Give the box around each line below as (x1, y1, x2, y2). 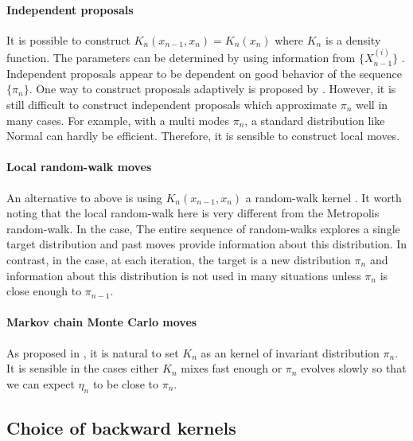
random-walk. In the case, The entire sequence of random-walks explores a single (6, 220, 400, 236)
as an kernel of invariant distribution (201, 344, 380, 361)
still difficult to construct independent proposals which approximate (6, 96, 337, 112)
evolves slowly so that (301, 360, 407, 377)
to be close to (92, 375, 159, 392)
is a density (325, 31, 381, 48)
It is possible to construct (6, 31, 131, 48)
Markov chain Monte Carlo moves (6, 314, 197, 330)
